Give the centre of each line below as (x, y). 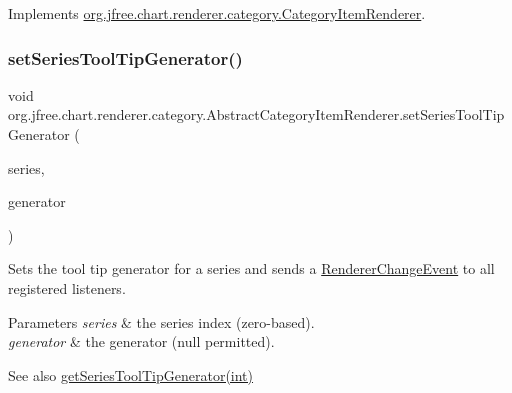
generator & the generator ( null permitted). (141, 341)
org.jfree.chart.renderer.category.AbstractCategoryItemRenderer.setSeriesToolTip (256, 114)
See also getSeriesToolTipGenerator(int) (131, 374)
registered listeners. (67, 287)
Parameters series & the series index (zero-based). (161, 321)
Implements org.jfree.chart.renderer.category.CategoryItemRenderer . (217, 13)
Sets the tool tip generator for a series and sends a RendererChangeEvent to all (251, 268)
